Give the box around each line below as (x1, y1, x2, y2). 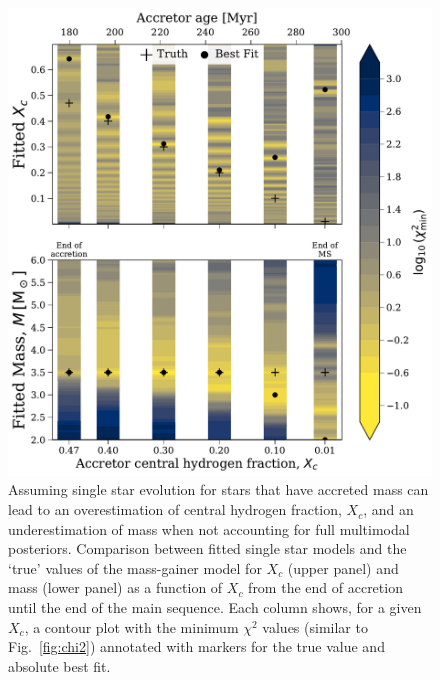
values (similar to (262, 616, 368, 637)
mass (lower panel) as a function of (8, 577, 223, 598)
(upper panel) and (287, 557, 399, 578)
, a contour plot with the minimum (24, 616, 239, 637)
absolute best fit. (8, 655, 111, 676)
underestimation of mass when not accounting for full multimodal (8, 518, 410, 539)
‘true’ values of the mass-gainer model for (8, 557, 262, 578)
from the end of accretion (248, 577, 403, 598)
